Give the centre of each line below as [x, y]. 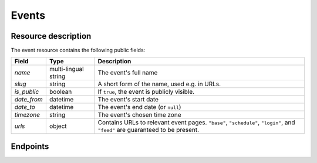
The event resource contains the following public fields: [78, 50]
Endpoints [30, 146]
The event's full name [128, 73]
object [58, 126]
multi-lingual [67, 69]
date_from [29, 100]
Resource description [51, 36]
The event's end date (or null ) [139, 107]
